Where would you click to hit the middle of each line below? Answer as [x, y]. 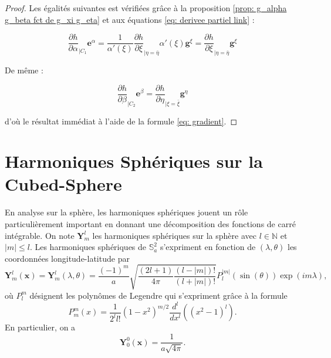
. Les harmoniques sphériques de [88, 247]
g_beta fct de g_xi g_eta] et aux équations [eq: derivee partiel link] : [130, 19]
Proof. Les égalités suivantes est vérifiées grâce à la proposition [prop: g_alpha [146, 8]
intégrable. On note [40, 235]
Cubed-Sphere [63, 184]
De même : [24, 70]
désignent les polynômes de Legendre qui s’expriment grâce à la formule [158, 295]
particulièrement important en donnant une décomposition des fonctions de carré [150, 224]
